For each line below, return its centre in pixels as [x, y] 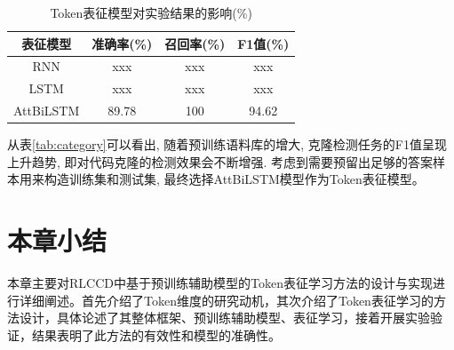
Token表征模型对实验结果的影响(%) [151, 12]
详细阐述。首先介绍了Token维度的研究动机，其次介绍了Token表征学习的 [226, 300]
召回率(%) [195, 43]
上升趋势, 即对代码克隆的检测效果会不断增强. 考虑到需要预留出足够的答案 [220, 161]
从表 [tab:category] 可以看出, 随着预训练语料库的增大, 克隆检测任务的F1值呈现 [227, 144]
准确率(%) [122, 43]
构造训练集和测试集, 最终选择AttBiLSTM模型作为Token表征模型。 [234, 179]
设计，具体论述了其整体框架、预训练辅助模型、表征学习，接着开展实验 [224, 318]
